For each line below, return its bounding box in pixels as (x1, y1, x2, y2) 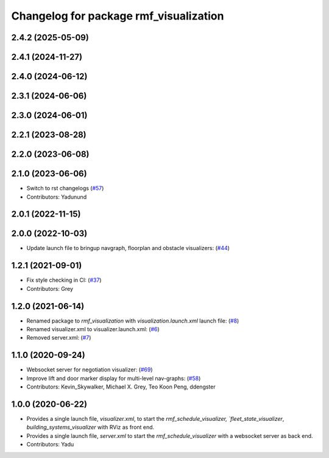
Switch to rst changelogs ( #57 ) (26, 185, 104, 192)
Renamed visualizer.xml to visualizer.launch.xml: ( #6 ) (26, 326, 160, 333)
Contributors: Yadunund (26, 193, 87, 201)
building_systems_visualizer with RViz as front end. (26, 424, 155, 431)
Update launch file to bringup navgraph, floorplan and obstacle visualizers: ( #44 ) (26, 245, 230, 252)
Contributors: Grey (26, 285, 73, 292)
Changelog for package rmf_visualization (11, 9, 224, 23)
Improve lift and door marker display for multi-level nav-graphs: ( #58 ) (26, 374, 201, 382)
